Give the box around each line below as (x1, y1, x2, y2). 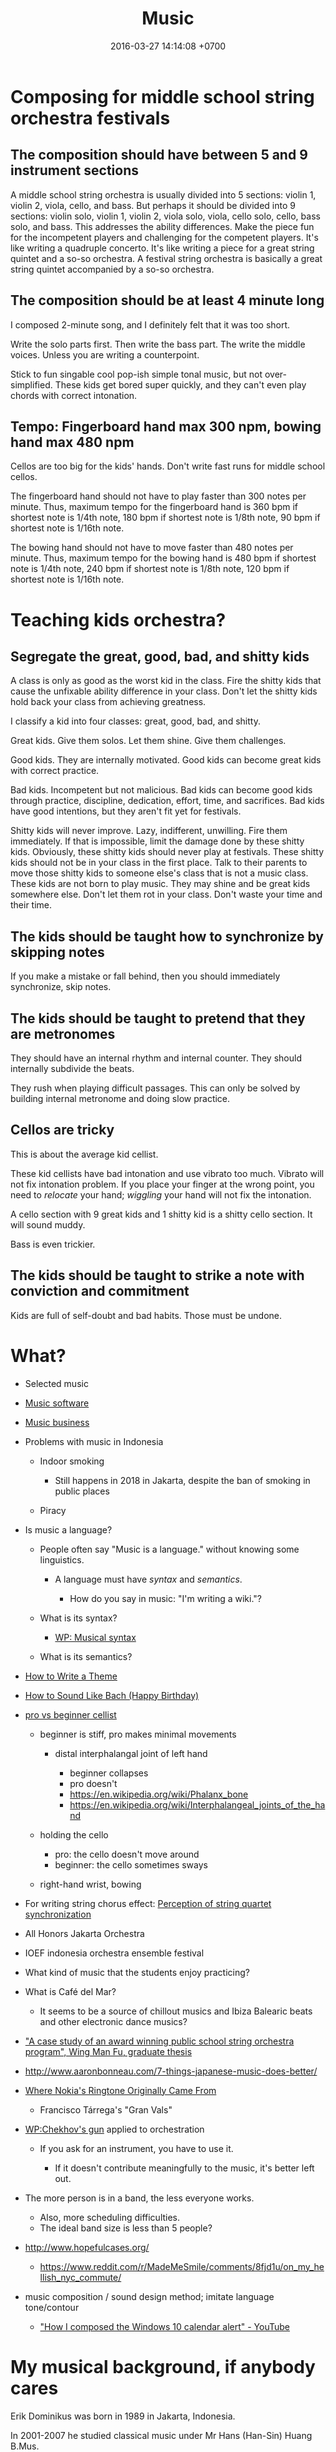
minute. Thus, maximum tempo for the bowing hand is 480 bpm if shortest (10, 552, 317, 564)
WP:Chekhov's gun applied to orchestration (24, 2123, 205, 2135)
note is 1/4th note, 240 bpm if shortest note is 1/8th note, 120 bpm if (10, 563, 290, 575)
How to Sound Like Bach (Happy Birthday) (24, 1689, 200, 1701)
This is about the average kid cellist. (10, 1148, 159, 1160)
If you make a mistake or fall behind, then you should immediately (10, 970, 281, 982)
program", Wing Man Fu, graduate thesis (24, 2045, 193, 2057)
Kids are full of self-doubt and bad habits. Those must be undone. (10, 1309, 283, 1321)
